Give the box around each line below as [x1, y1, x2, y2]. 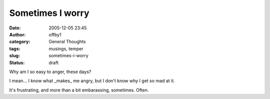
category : [9, 39, 30, 45]
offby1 [48, 31, 62, 37]
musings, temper [48, 45, 83, 52]
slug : [9, 53, 20, 59]
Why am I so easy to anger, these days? [9, 69, 91, 75]
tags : [9, 45, 20, 52]
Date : [9, 25, 21, 31]
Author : [9, 31, 26, 37]
